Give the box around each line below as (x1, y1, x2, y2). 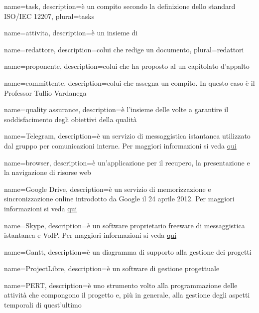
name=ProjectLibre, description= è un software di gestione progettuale (4, 263, 220, 274)
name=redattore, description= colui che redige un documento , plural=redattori (4, 44, 244, 54)
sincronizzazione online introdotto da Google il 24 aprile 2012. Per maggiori (4, 193, 235, 204)
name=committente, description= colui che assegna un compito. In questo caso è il (4, 77, 255, 88)
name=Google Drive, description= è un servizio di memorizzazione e (4, 183, 211, 194)
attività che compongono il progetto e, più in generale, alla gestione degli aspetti (4, 290, 250, 300)
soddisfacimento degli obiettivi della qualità (4, 114, 137, 124)
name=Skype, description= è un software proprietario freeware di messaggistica (4, 220, 245, 230)
